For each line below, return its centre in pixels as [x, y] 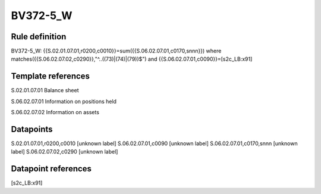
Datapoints [32, 129]
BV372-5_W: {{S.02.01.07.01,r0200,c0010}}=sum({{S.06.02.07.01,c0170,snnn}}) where [116, 51]
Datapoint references [51, 169]
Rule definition [39, 37]
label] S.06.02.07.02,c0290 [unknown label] [64, 152]
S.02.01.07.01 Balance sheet [45, 90]
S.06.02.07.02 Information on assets [55, 112]
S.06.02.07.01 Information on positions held [64, 101]
